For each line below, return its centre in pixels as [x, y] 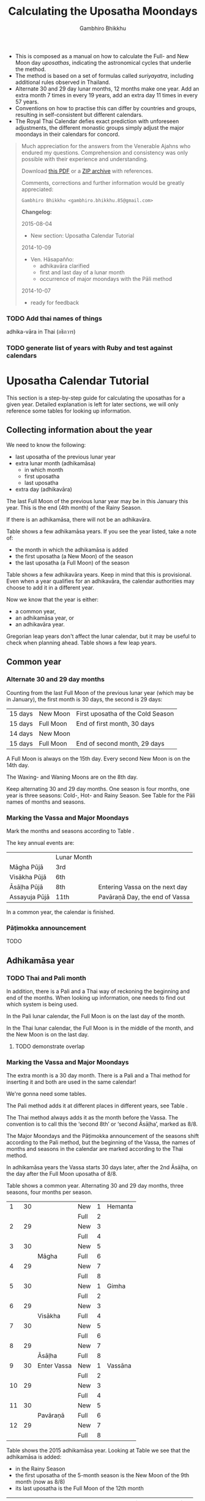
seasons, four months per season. [50, 1192]
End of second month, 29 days [121, 743]
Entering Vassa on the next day [143, 887]
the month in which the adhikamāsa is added [72, 550]
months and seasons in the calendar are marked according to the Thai [95, 1149]
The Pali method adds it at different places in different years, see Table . [97, 1106]
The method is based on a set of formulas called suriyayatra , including [104, 75]
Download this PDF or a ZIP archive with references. [87, 171]
